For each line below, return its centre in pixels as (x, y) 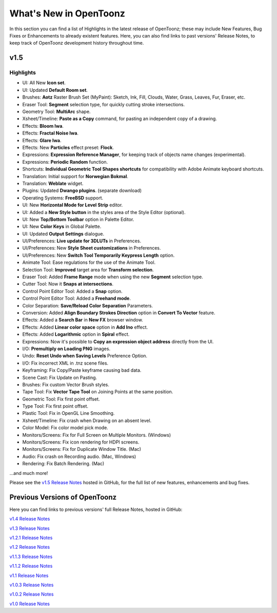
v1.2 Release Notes (30, 547)
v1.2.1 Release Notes (31, 538)
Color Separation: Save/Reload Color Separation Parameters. (88, 305)
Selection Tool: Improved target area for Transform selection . (88, 270)
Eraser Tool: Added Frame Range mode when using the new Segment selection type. (113, 277)
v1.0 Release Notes (29, 604)
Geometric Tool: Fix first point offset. (61, 399)
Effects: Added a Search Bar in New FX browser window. (83, 320)
